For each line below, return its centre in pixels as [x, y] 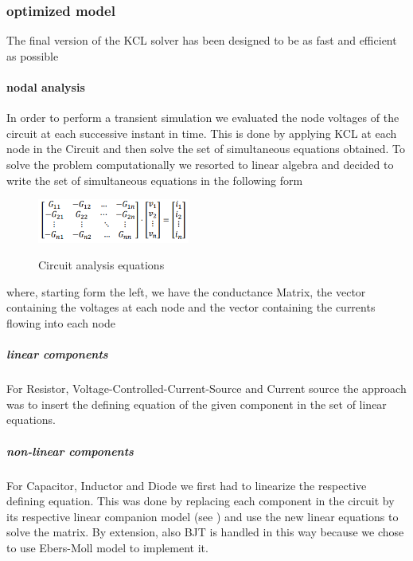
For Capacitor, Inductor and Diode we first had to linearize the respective [187, 485]
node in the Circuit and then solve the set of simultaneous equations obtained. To [206, 149]
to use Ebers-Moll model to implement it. [107, 547]
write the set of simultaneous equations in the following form [155, 180]
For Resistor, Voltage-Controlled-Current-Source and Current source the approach [206, 388]
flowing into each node [61, 323]
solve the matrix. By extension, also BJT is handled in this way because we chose [205, 532]
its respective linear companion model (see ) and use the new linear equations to [203, 516]
